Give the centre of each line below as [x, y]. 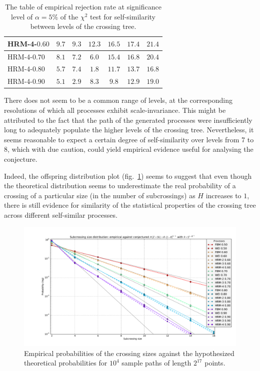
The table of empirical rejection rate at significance [83, 6]
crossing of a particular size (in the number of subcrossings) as [100, 195]
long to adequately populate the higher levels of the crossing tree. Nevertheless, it [129, 130]
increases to [223, 195]
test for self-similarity [123, 16]
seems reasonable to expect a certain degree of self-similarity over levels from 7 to [129, 139]
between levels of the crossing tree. [83, 26]
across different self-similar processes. [61, 214]
